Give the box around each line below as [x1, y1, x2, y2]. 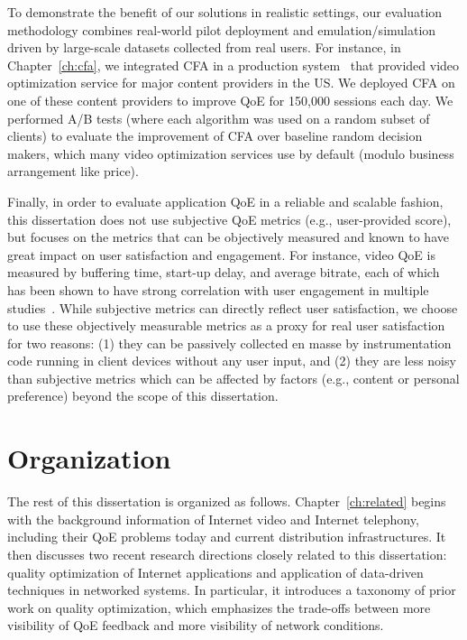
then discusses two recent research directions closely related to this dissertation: [7, 544, 447, 563]
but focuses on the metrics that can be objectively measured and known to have [7, 227, 449, 246]
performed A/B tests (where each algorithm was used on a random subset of [7, 108, 430, 127]
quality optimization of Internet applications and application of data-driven [7, 562, 424, 581]
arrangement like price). [7, 162, 139, 181]
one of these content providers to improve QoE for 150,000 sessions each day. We [7, 90, 453, 109]
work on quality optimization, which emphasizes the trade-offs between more [7, 598, 431, 617]
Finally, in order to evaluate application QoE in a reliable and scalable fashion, [7, 191, 444, 210]
